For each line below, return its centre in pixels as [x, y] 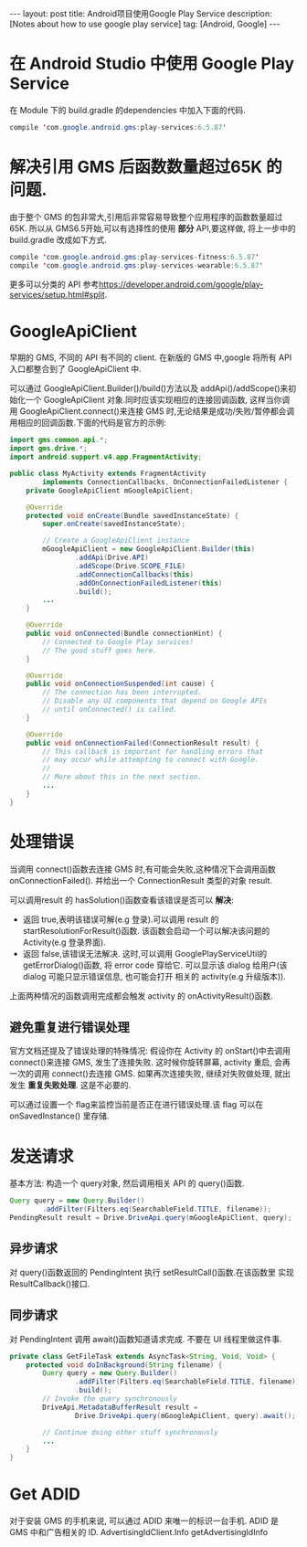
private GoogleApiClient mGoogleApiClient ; [110, 491]
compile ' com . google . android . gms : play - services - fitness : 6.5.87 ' [134, 257]
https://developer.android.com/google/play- [181, 284]
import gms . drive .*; [49, 449]
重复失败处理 [51, 1086]
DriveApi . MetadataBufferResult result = [120, 1407]
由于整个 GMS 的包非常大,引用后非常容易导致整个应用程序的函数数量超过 [146, 217]
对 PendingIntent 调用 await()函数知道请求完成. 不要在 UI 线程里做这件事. [146, 1339]
